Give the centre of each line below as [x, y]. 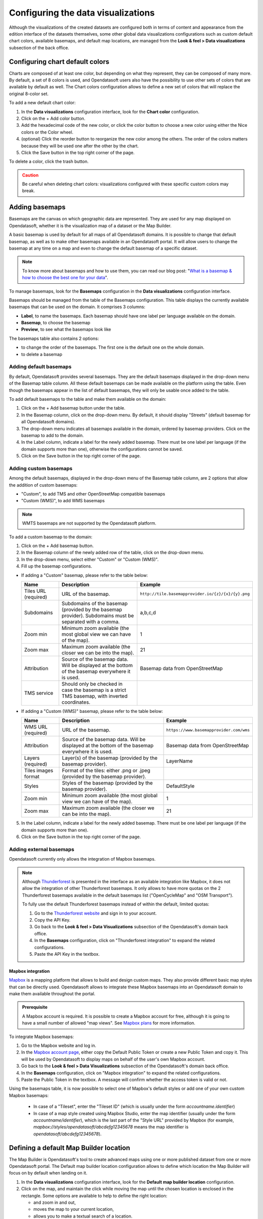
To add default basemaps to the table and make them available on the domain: [88, 399]
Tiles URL [35, 591]
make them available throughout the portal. [52, 994]
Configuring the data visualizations [82, 13]
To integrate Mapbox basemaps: [41, 1037]
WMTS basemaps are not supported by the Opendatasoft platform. [89, 523]
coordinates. [76, 702]
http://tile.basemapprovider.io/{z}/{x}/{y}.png [195, 594]
